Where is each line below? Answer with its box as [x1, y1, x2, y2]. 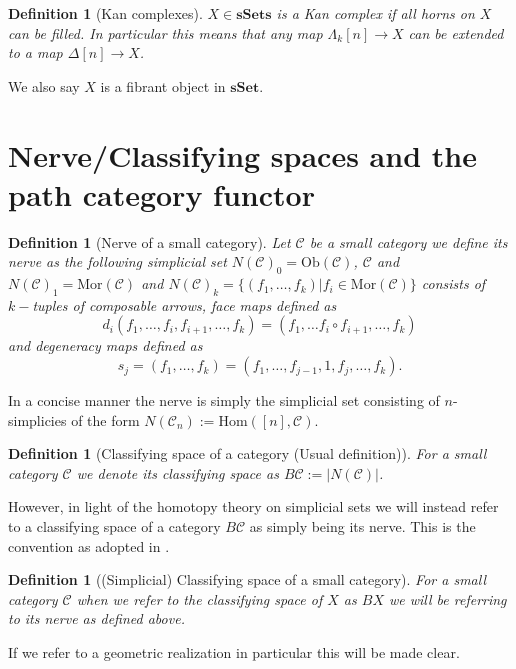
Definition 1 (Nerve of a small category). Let [8, 231, 291, 252]
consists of [421, 273, 486, 294]
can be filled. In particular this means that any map [8, 22, 323, 43]
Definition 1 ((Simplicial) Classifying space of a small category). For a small [8, 569, 486, 590]
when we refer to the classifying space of [76, 588, 323, 609]
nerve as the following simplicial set [8, 251, 227, 272]
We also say [8, 75, 80, 96]
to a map [8, 42, 63, 63]
